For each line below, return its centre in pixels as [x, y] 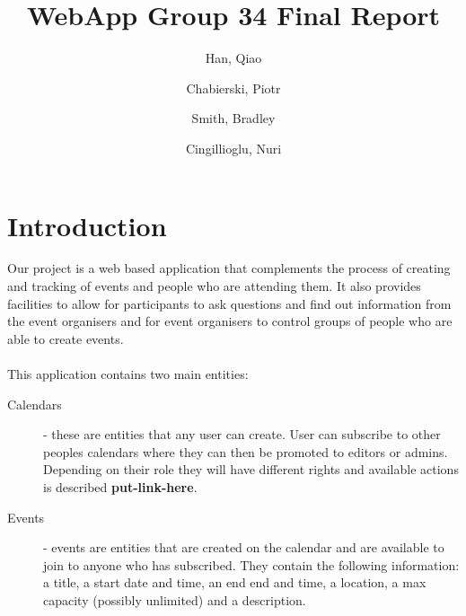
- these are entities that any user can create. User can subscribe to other [242, 434]
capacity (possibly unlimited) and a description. [175, 599]
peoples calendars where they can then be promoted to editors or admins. [246, 451]
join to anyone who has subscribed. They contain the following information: [251, 564]
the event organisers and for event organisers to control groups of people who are [230, 321]
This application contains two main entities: [128, 374]
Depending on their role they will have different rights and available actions [251, 469]
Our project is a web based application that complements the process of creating [229, 268]
